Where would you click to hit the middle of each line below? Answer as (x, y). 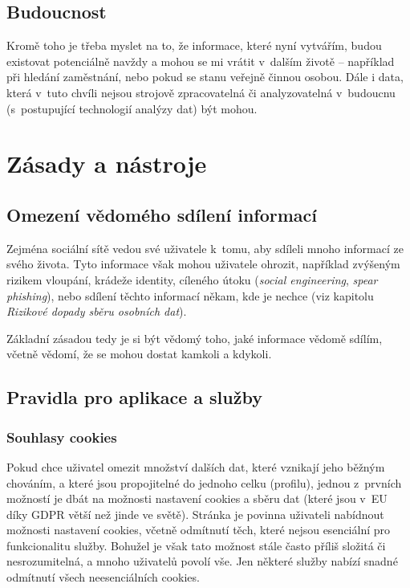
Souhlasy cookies (62, 437)
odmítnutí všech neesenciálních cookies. (103, 577)
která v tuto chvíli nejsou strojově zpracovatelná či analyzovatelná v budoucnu (201, 92)
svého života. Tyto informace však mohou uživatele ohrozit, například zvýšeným (203, 264)
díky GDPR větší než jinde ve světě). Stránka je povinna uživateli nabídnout (195, 514)
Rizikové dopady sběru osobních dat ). (97, 311)
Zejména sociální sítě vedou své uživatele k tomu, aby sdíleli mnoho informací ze (205, 248)
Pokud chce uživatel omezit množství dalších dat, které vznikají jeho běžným (196, 466)
